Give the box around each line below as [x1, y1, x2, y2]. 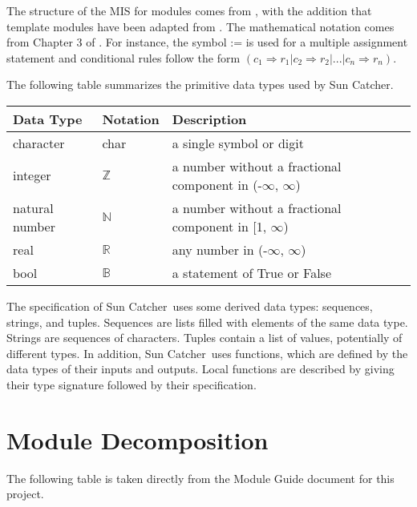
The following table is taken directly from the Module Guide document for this [6, 469, 395, 486]
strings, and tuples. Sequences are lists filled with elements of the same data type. [6, 313, 408, 330]
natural [13, 198, 54, 217]
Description [172, 109, 247, 128]
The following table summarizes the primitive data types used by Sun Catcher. [6, 76, 394, 93]
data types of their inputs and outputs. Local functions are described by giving [6, 360, 395, 377]
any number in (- [172, 239, 268, 259]
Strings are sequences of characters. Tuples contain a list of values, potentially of [6, 329, 403, 346]
